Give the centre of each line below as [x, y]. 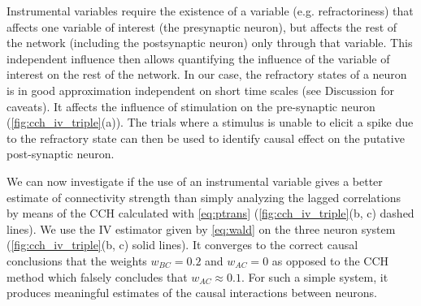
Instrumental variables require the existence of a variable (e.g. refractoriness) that [210, 11]
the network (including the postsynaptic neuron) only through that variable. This [210, 43]
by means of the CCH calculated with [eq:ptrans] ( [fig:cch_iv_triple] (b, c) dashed [210, 213]
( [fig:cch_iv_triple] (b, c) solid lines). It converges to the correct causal [182, 245]
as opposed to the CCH [330, 260]
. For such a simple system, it [315, 276]
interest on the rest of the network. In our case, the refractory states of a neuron [207, 74]
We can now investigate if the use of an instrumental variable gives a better [195, 181]
